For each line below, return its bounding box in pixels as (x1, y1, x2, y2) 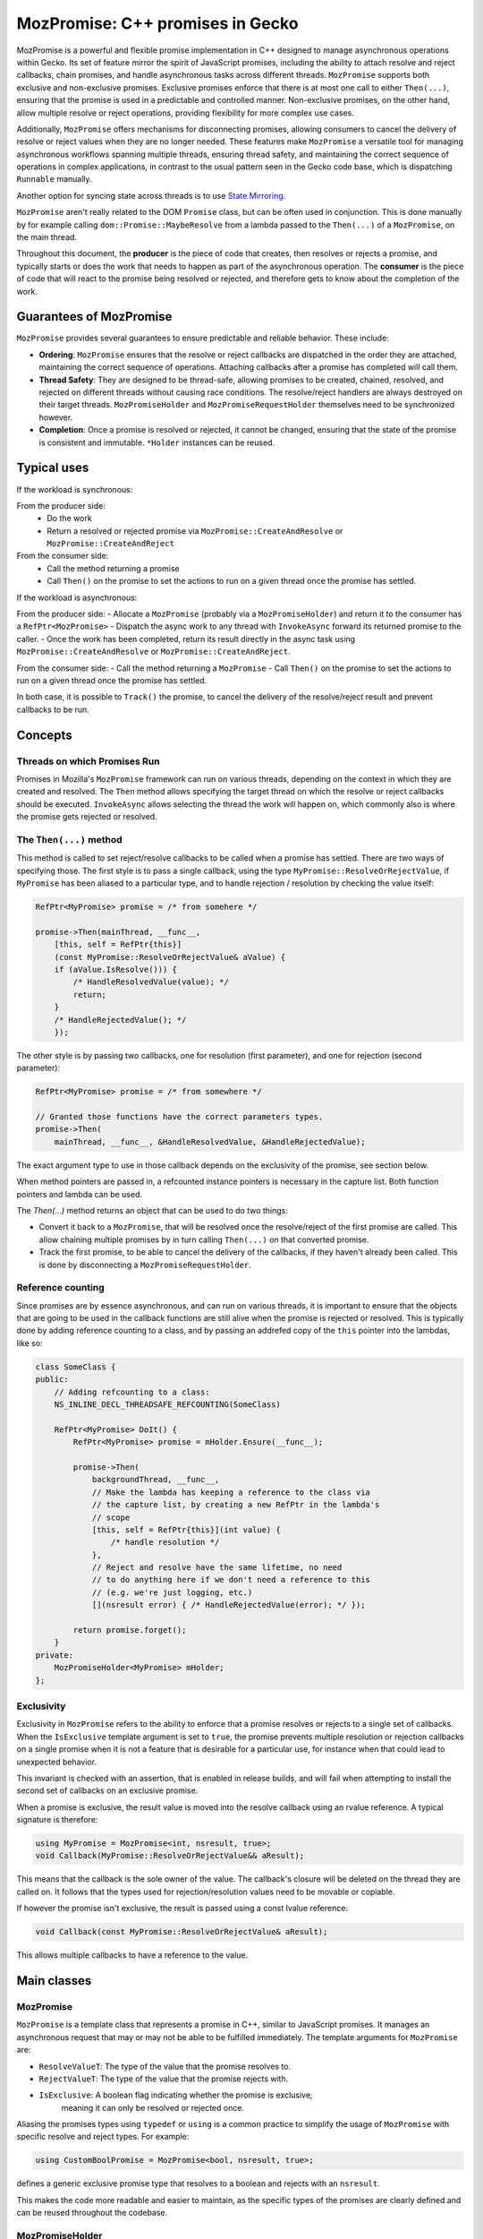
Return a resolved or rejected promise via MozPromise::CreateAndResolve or (47, 525, 343, 536)
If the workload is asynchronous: (16, 592, 138, 603)
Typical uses (16, 460, 89, 476)
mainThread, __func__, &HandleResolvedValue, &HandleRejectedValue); (54, 1137, 366, 1146)
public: (35, 1375, 69, 1385)
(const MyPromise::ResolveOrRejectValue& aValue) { (54, 952, 286, 962)
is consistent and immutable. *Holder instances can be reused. (38, 437, 275, 448)
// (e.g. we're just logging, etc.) (91, 1587, 253, 1598)
